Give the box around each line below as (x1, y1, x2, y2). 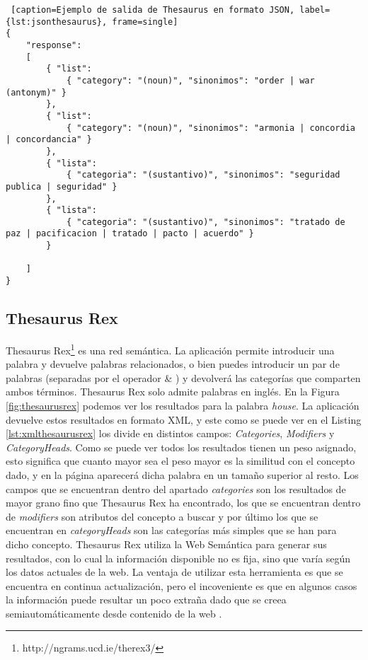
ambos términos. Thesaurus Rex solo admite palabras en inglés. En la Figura (6, 384, 340, 399)
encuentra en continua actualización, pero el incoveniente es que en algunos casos (6, 578, 357, 593)
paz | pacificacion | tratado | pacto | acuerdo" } (6, 228, 254, 239)
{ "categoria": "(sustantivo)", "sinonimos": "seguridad (66, 170, 340, 180)
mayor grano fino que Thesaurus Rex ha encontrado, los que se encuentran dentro (6, 495, 361, 510)
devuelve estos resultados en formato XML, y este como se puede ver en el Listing (6, 412, 362, 427)
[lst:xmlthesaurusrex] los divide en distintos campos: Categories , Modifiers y (6, 426, 335, 441)
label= (299, 5, 330, 15)
